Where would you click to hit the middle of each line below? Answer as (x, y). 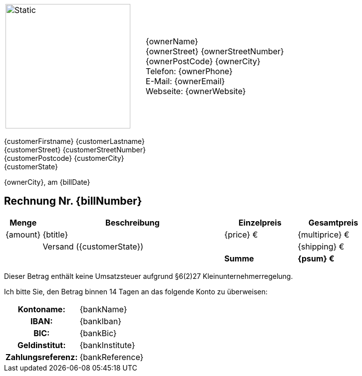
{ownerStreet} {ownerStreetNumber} (215, 51)
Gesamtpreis (333, 222)
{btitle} (55, 234)
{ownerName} (172, 41)
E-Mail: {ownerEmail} (185, 81)
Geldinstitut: (42, 345)
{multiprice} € (324, 234)
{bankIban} (101, 321)
